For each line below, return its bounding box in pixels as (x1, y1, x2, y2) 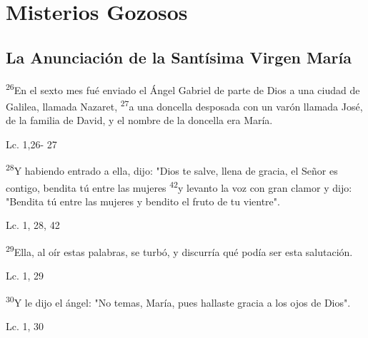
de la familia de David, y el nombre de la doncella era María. (6, 113, 273, 128)
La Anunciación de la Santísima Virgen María (6, 46, 352, 68)
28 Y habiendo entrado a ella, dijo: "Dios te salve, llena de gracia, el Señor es (6, 161, 338, 178)
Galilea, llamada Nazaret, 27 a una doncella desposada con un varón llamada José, (6, 96, 363, 113)
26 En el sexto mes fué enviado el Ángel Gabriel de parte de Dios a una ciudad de (6, 80, 360, 97)
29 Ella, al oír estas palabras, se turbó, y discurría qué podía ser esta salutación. (6, 242, 353, 259)
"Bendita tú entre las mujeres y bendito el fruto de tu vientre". (6, 193, 280, 208)
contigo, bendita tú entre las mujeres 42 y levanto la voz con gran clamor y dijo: (6, 178, 352, 195)
